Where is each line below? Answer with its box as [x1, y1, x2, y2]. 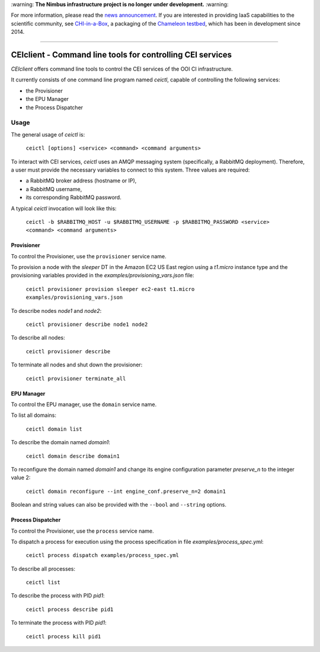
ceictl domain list [25, 425, 82, 432]
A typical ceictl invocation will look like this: [11, 205, 117, 212]
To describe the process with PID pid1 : [11, 592, 105, 599]
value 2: [11, 474, 31, 481]
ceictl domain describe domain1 [25, 452, 120, 460]
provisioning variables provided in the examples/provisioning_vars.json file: [11, 272, 195, 279]
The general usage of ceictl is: [11, 131, 85, 138]
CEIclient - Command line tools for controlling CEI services [11, 49, 232, 59]
